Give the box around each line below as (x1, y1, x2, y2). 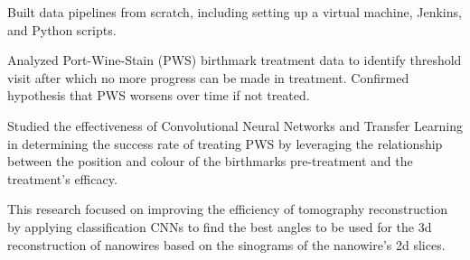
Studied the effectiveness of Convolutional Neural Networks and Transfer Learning (7, 116, 463, 135)
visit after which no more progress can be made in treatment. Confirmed (7, 68, 409, 87)
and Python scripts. (7, 20, 117, 39)
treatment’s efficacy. (7, 169, 117, 188)
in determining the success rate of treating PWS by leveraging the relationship (7, 134, 443, 153)
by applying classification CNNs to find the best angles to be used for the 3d (7, 217, 432, 236)
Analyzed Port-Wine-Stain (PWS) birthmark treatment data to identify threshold (7, 51, 462, 70)
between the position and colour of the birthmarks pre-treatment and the (7, 152, 413, 171)
